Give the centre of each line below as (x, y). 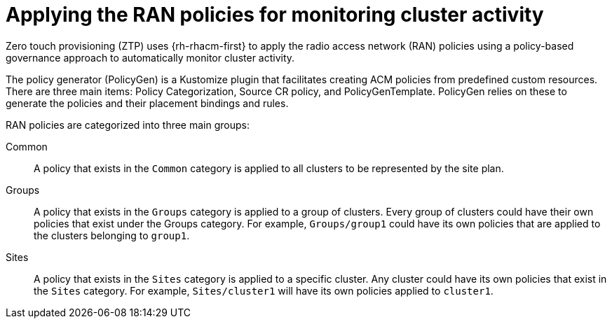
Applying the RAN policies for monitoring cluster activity (275, 15)
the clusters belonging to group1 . (112, 235)
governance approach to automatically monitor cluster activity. (150, 57)
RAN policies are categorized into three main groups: (128, 125)
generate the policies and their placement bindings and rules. (147, 103)
